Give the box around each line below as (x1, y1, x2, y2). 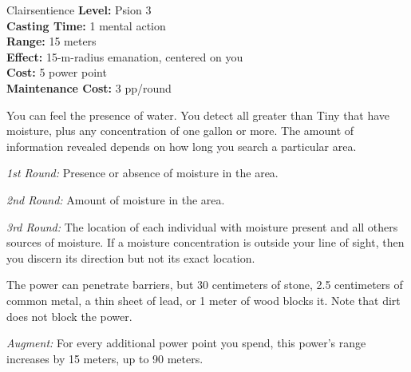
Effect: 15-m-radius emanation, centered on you (6, 48, 243, 65)
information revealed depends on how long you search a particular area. (6, 137, 357, 154)
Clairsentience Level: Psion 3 (6, 2, 152, 18)
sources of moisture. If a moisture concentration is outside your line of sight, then (6, 234, 405, 251)
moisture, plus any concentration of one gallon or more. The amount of (6, 122, 354, 139)
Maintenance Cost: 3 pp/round (6, 79, 172, 96)
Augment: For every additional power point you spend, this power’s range (6, 334, 366, 351)
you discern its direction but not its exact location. (6, 249, 255, 266)
